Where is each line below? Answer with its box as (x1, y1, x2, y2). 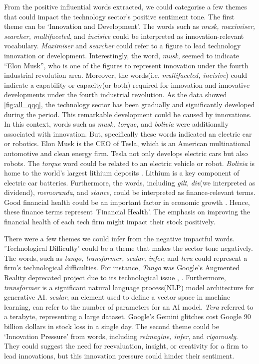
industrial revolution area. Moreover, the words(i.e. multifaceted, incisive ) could (4, 70, 248, 80)
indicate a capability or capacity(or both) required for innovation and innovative (4, 79, 250, 90)
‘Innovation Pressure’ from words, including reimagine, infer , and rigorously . (4, 331, 238, 341)
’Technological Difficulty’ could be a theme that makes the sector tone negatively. (4, 243, 253, 253)
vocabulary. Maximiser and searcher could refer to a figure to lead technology (4, 40, 241, 51)
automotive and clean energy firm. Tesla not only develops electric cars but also (4, 148, 248, 158)
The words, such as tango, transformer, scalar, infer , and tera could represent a (4, 252, 248, 263)
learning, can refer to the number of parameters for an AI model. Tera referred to (4, 301, 254, 312)
